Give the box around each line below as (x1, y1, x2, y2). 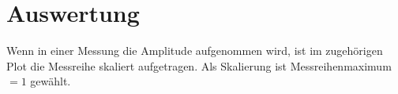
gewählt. (30, 73, 71, 89)
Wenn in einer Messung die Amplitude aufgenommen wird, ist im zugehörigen (6, 42, 383, 59)
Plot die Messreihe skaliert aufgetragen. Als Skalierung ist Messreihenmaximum (6, 57, 392, 74)
